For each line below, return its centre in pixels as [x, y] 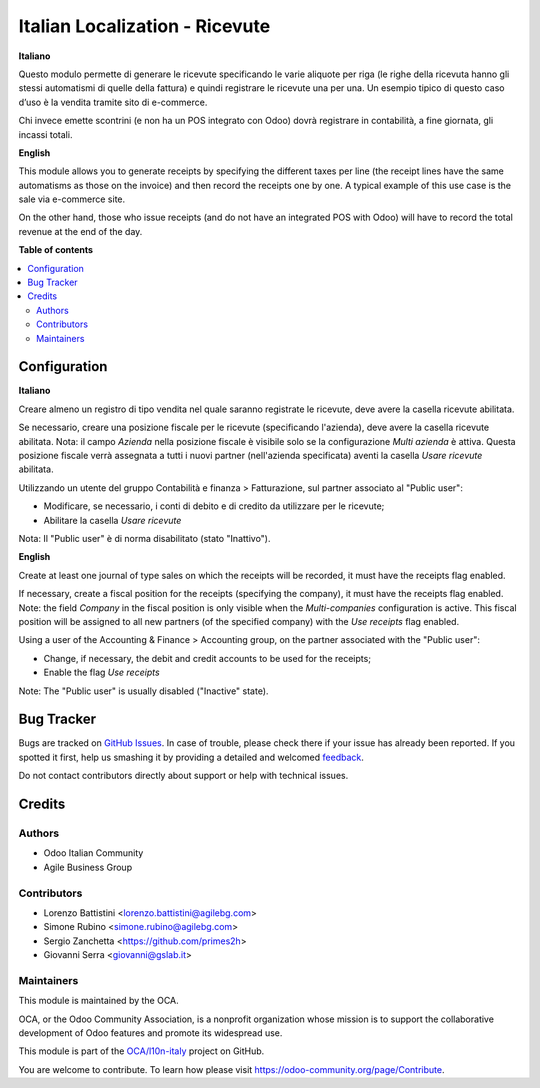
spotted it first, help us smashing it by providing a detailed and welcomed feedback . [191, 757]
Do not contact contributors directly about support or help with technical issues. [183, 776]
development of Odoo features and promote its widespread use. [150, 1032]
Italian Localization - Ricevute [144, 26]
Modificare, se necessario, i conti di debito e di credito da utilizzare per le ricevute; [214, 506]
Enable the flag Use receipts [101, 672]
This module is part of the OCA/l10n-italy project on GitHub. [141, 1051]
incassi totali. [45, 134]
